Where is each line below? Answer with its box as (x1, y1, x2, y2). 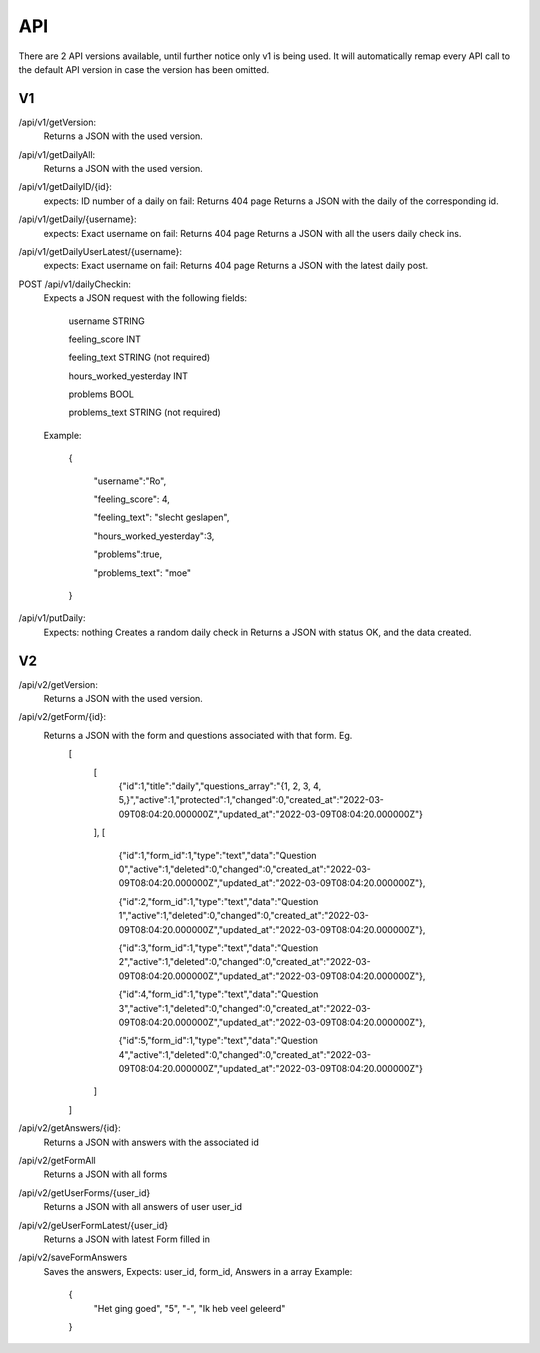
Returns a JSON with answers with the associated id (43, 1136, 259, 1148)
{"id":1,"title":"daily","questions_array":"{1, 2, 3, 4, (118, 780, 322, 792)
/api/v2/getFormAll (18, 1155, 96, 1167)
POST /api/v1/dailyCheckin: (18, 278, 132, 290)
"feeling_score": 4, (93, 493, 170, 505)
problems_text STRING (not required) (68, 406, 222, 419)
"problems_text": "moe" (93, 566, 192, 579)
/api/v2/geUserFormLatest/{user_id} (18, 1219, 169, 1231)
